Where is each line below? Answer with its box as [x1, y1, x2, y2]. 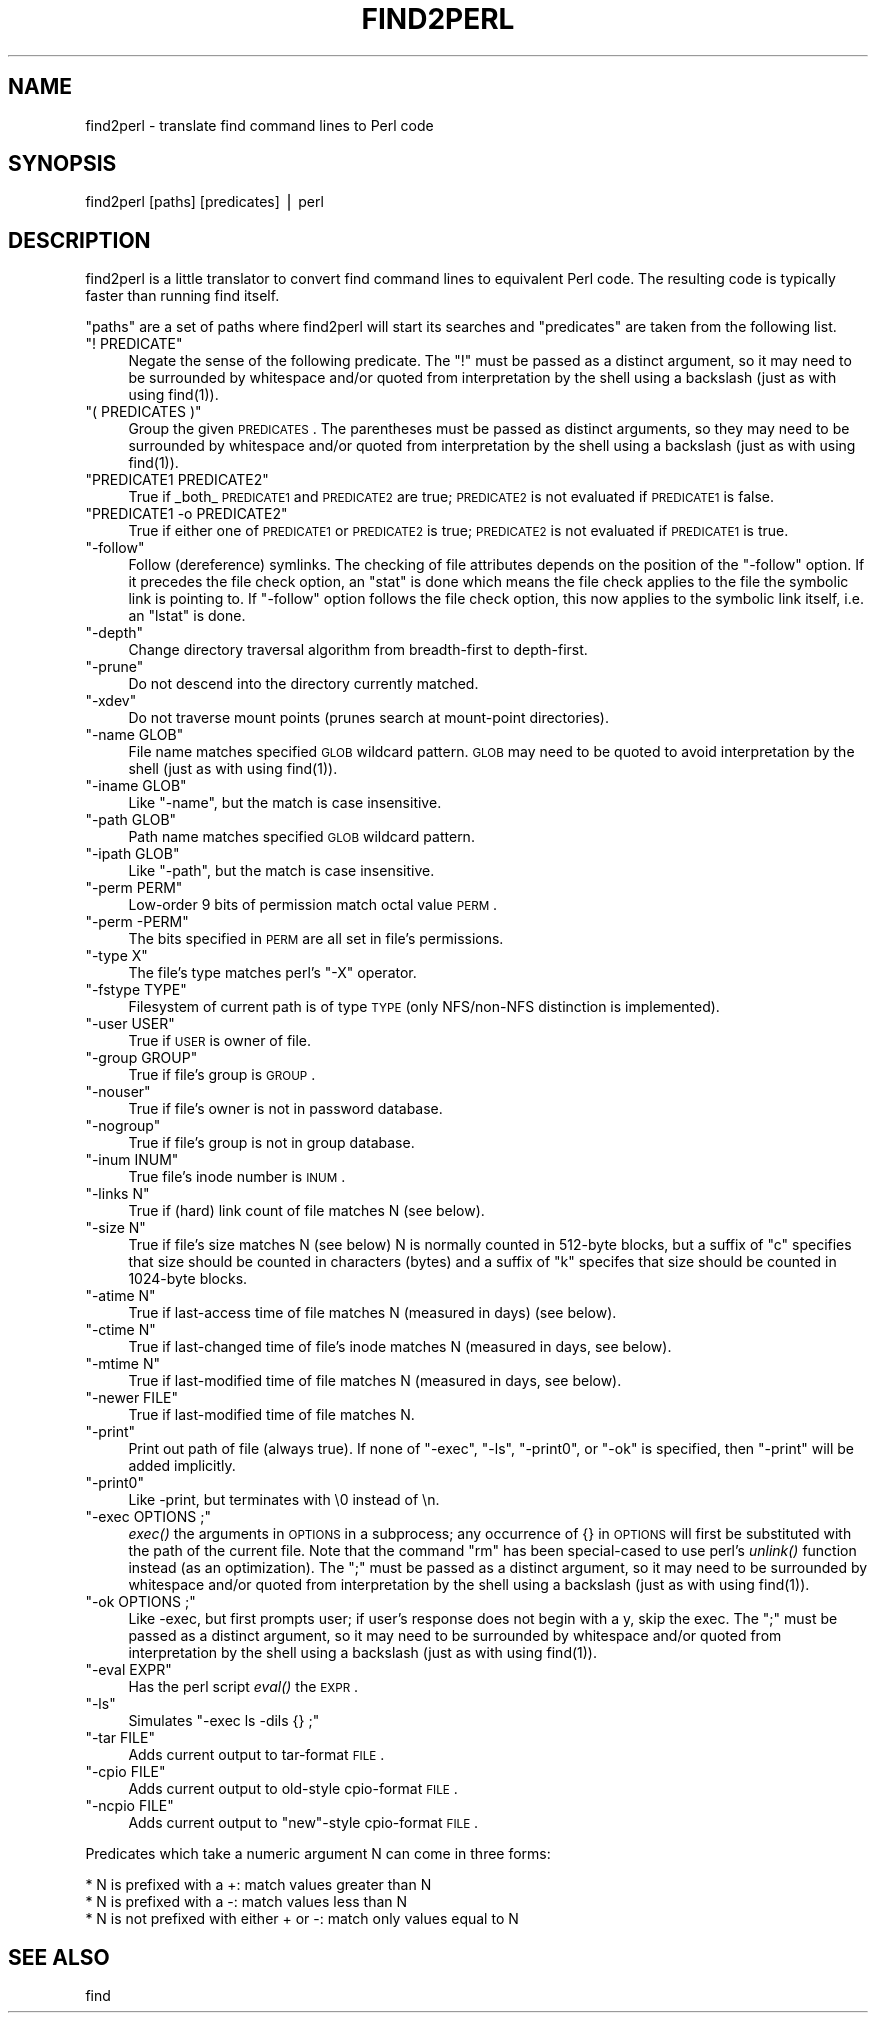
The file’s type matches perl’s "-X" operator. [128, 964, 417, 982]
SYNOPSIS [8, 151, 117, 177]
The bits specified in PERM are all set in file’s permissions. [128, 930, 504, 948]
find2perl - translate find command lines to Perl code [85, 116, 434, 134]
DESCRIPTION [8, 227, 151, 253]
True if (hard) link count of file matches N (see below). [128, 1202, 485, 1220]
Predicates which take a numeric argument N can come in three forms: [85, 1845, 551, 1863]
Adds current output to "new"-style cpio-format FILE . [128, 1814, 479, 1832]
